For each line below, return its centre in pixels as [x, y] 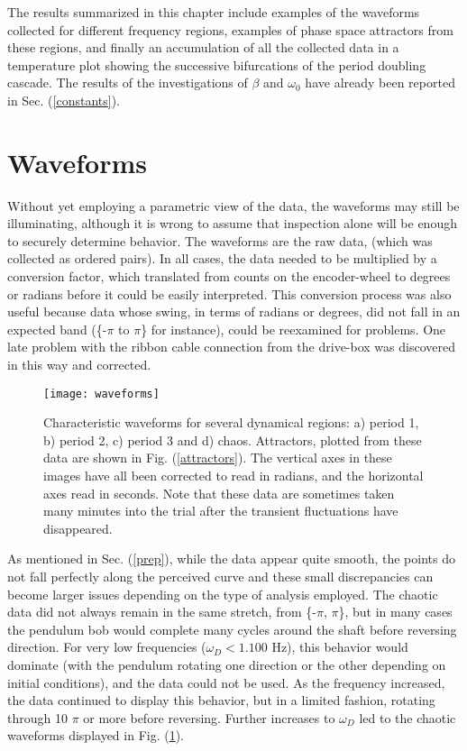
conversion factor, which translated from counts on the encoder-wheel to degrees [229, 276]
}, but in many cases [395, 612]
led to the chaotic [407, 717]
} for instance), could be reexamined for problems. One [293, 329]
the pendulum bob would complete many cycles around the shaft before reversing [232, 629]
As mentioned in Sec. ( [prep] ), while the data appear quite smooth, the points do [231, 559]
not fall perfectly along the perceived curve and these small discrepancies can [220, 577]
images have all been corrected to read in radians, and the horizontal [233, 476]
